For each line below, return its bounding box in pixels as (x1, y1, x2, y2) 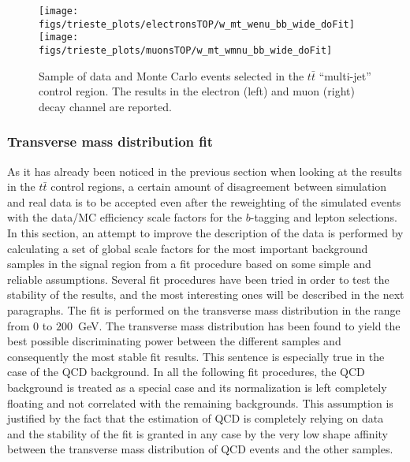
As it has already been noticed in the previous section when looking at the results (7, 162, 402, 179)
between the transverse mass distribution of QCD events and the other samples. (7, 441, 393, 457)
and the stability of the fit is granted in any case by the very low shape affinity (7, 425, 388, 442)
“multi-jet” (319, 67, 371, 84)
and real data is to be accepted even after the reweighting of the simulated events (7, 193, 401, 210)
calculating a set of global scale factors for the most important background (7, 240, 368, 256)
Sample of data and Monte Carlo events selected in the (39, 67, 304, 84)
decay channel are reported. (39, 98, 172, 114)
